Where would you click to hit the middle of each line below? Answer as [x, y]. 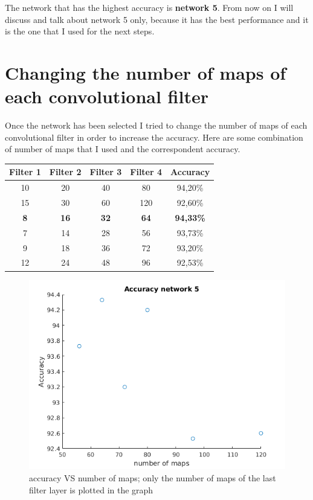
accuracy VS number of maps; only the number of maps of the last [153, 478]
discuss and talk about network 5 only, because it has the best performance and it [157, 19]
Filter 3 [106, 172]
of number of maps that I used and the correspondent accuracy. [123, 149]
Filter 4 [146, 172]
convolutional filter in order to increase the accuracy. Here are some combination [154, 137]
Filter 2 [65, 172]
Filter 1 [25, 172]
